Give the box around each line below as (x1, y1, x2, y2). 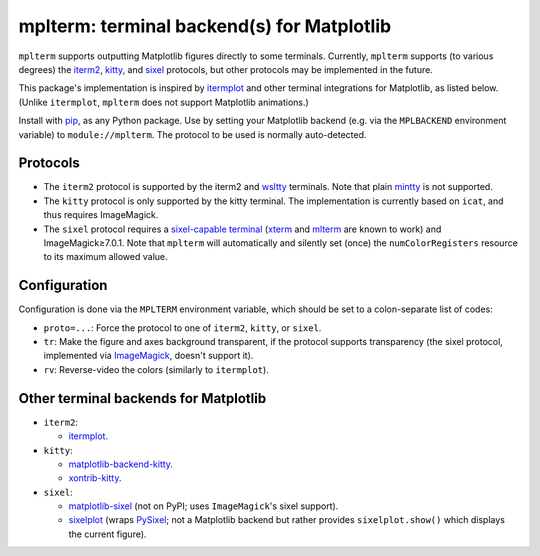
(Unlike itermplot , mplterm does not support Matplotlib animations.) (18, 96, 309, 108)
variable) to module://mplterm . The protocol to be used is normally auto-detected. (18, 128, 367, 140)
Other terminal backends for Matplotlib (18, 390, 267, 407)
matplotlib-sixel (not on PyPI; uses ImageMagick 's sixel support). (68, 500, 339, 512)
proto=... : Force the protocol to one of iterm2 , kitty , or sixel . (43, 321, 322, 334)
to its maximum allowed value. (43, 251, 169, 263)
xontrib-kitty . (68, 472, 122, 484)
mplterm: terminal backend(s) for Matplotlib (18, 15, 392, 37)
